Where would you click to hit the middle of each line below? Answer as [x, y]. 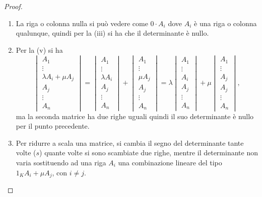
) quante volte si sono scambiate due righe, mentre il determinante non [149, 153]
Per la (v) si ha [39, 50]
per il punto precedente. [53, 126]
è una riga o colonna [225, 23]
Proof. [13, 6]
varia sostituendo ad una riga [61, 162]
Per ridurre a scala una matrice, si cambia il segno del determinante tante [130, 142]
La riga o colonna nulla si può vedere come [82, 23]
